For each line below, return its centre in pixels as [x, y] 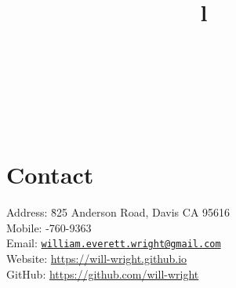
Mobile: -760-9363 [49, 227]
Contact [50, 175]
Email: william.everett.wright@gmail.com [114, 243]
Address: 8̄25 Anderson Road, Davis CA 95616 [118, 212]
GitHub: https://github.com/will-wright [103, 273]
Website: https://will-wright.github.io [97, 259]
